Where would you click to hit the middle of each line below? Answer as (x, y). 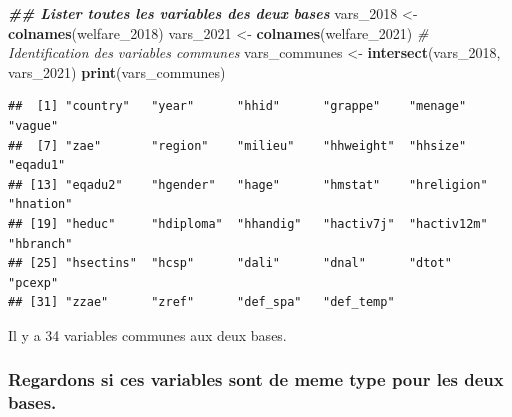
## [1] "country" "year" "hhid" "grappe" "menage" (237, 106)
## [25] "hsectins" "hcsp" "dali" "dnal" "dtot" (230, 263)
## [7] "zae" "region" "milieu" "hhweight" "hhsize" (237, 145)
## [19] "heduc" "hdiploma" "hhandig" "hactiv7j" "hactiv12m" (248, 223)
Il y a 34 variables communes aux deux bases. (147, 334)
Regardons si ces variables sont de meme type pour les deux (256, 379)
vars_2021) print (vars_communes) (117, 71)
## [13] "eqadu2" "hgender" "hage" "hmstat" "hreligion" (248, 184)
